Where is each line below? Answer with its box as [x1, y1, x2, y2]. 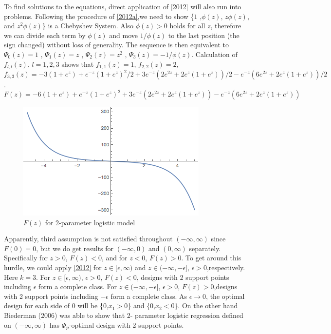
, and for [101, 253, 128, 263]
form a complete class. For [38, 281, 117, 292]
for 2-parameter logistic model [45, 217, 135, 227]
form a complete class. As [110, 291, 187, 301]
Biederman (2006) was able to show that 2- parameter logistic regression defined [4, 310, 243, 320]
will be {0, [77, 300, 109, 311]
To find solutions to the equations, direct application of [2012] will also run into [4, 1, 241, 11]
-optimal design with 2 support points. [69, 319, 184, 330]
